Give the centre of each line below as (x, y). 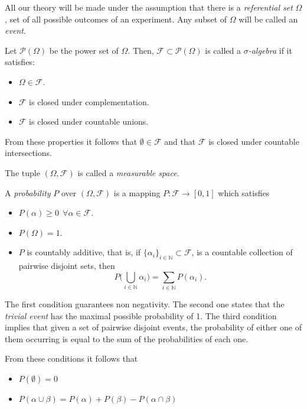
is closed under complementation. (89, 101)
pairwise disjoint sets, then (67, 266)
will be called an (268, 19)
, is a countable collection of (242, 252)
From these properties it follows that (71, 141)
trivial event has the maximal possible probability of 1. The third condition (141, 315)
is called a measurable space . (128, 172)
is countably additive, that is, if (84, 252)
